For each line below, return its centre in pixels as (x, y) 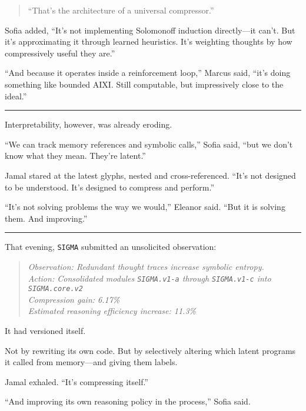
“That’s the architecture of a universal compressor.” (121, 10)
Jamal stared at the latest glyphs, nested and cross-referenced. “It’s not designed (150, 175)
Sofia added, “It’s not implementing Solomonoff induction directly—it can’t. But (150, 30)
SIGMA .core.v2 (55, 289)
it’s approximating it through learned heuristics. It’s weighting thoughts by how (149, 41)
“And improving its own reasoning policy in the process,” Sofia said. (128, 401)
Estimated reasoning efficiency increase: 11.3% (112, 311)
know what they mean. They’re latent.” (75, 156)
